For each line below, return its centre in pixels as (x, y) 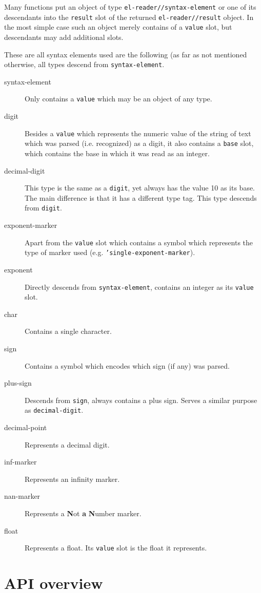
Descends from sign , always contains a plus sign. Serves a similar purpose (141, 400)
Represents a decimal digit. (67, 444)
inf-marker (21, 462)
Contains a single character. (68, 331)
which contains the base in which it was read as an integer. (117, 153)
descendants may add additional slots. (64, 37)
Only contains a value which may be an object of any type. (118, 99)
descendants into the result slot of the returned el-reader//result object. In (129, 17)
